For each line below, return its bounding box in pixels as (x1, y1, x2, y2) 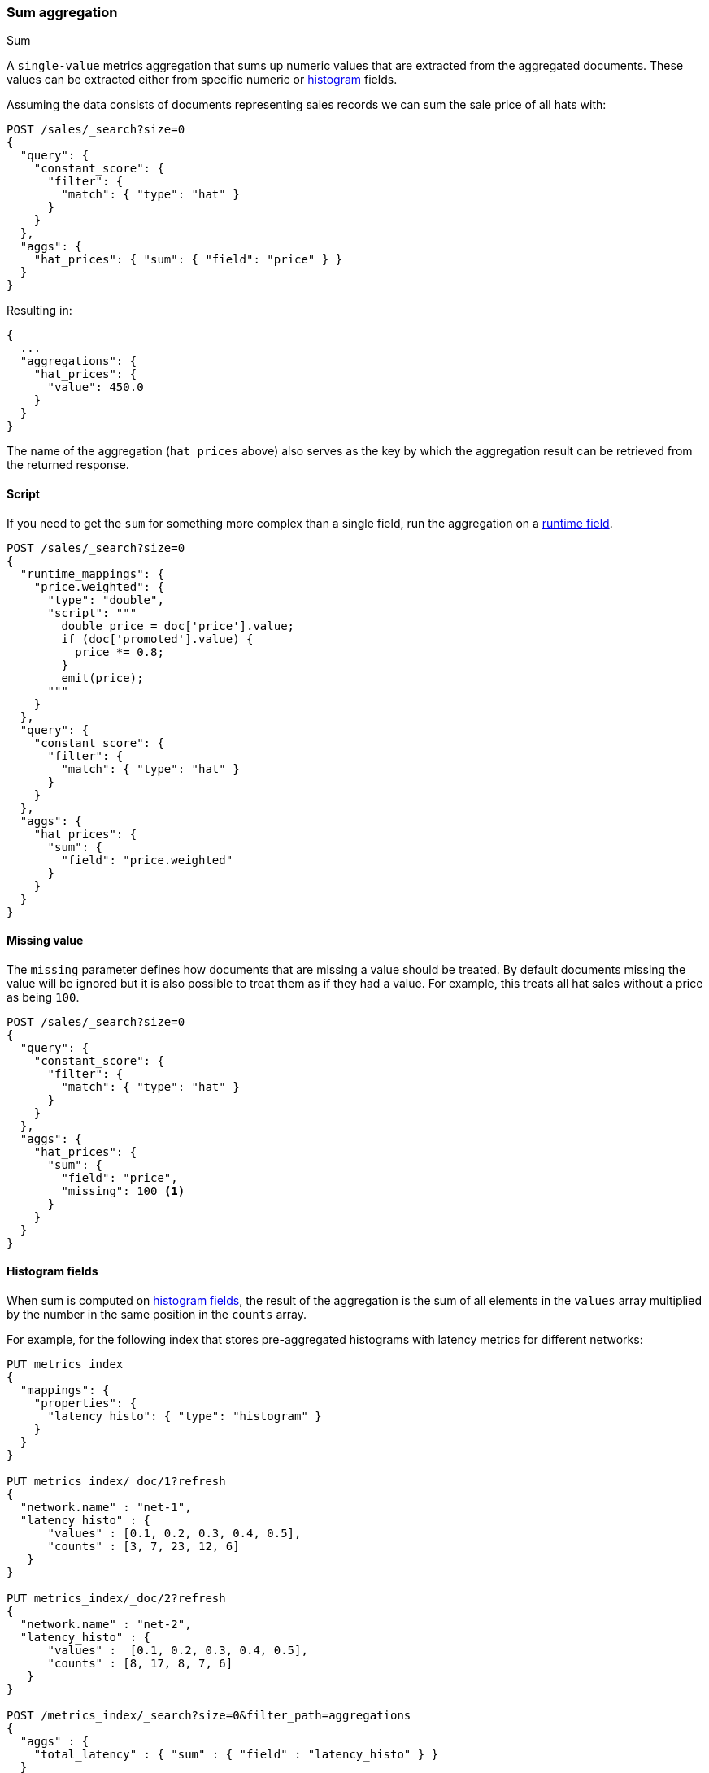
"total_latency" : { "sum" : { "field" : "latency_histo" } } (33, 1748, 439, 1762)
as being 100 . (7, 989, 80, 1004)
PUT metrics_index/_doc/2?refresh (7, 1592, 226, 1606)
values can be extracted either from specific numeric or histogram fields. (7, 72, 398, 87)
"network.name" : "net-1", (20, 1501, 192, 1514)
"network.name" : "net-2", (20, 1618, 192, 1632)
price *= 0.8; (75, 645, 164, 658)
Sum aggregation (7, 4, 118, 20)
